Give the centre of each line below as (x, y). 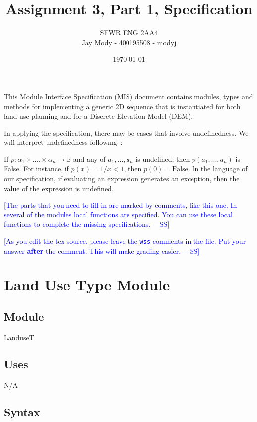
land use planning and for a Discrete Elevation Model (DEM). (98, 116)
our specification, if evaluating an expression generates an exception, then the (122, 178)
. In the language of (218, 169)
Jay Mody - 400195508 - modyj (129, 42)
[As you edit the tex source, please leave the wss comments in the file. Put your (125, 241)
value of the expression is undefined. (59, 188)
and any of (89, 159)
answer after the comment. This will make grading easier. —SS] (102, 250)
